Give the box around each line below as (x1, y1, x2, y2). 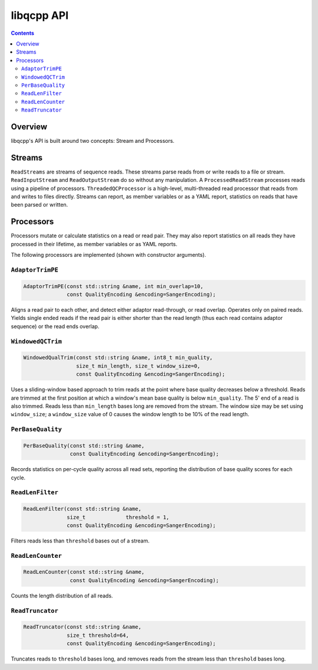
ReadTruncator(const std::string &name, (23, 623, 141, 630)
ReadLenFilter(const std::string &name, (23, 505, 141, 512)
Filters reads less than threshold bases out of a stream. (11, 537, 150, 544)
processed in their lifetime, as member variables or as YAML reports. (11, 240, 178, 247)
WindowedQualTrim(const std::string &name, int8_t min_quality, (23, 354, 213, 361)
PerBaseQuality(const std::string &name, (23, 442, 145, 449)
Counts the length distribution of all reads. (11, 592, 113, 599)
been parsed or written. (11, 201, 68, 208)
